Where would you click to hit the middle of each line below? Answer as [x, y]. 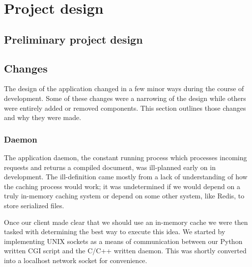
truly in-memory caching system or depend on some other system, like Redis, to [124, 196]
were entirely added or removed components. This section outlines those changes [125, 108]
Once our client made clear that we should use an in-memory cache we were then [126, 222]
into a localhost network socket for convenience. [76, 260]
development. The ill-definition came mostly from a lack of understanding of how [126, 177]
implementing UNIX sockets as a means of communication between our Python [123, 241]
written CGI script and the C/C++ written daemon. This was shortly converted [125, 251]
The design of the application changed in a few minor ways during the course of [124, 88]
